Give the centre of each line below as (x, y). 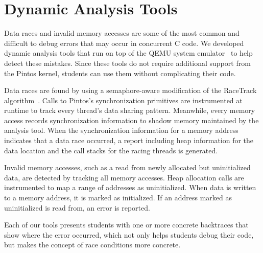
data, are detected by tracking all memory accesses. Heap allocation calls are (124, 177)
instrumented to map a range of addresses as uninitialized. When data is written (130, 187)
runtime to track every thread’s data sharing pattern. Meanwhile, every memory (130, 110)
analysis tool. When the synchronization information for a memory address (121, 130)
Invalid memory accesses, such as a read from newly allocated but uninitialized (127, 167)
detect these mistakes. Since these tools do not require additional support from (127, 63)
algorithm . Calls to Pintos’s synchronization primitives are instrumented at (123, 100)
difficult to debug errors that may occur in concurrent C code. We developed (124, 43)
